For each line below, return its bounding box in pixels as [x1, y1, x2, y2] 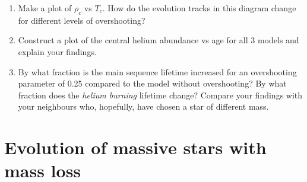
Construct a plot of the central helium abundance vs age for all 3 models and [18, 34, 299, 46]
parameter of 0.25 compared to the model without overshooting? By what [18, 77, 287, 90]
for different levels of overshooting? [18, 14, 145, 26]
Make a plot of [18, 2, 72, 14]
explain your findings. [18, 45, 97, 58]
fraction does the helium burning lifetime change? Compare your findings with [18, 88, 303, 101]
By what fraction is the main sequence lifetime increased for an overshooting [18, 65, 297, 78]
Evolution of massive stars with [4, 135, 267, 159]
